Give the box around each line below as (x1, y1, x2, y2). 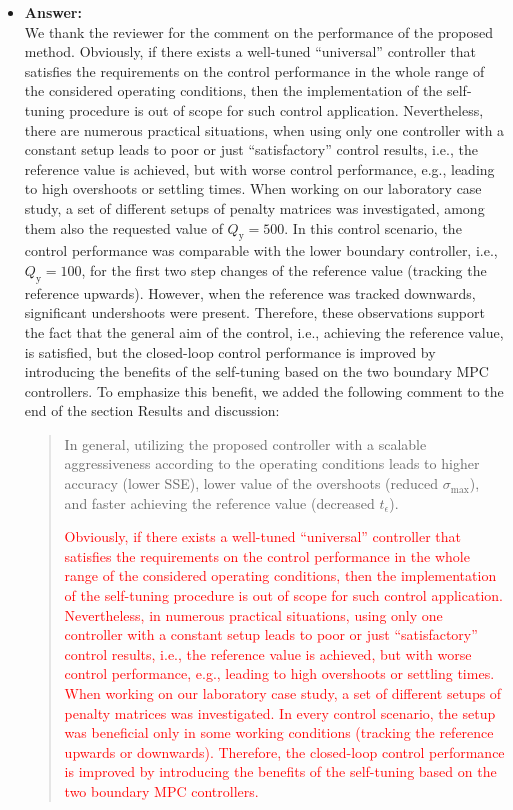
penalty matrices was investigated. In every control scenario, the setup (64, 702, 496, 723)
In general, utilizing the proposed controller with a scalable (64, 433, 427, 454)
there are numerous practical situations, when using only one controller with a (24, 119, 505, 140)
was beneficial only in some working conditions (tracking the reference (64, 722, 494, 743)
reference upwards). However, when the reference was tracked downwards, (24, 282, 476, 303)
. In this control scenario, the (284, 217, 462, 238)
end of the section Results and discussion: (24, 400, 280, 421)
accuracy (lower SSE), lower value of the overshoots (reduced (64, 473, 439, 494)
